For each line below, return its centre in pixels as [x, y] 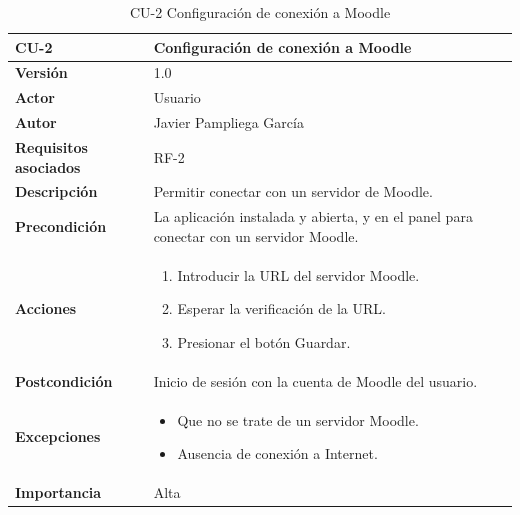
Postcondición [64, 380]
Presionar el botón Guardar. [264, 341]
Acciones [46, 308]
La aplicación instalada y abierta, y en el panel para [313, 216]
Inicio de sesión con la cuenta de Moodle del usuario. [315, 380]
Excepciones [58, 436]
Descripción [56, 191]
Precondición [61, 226]
